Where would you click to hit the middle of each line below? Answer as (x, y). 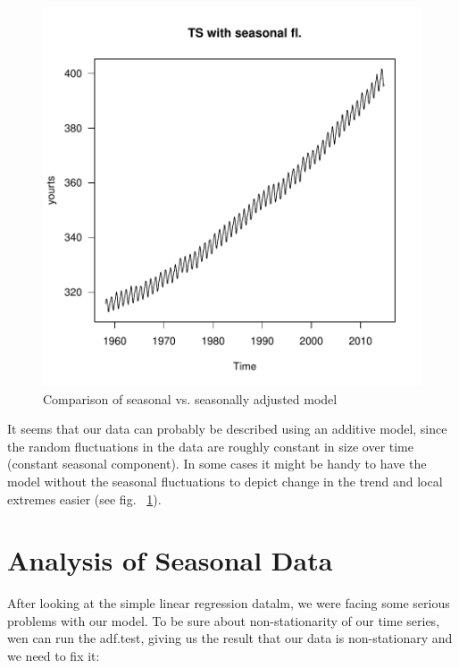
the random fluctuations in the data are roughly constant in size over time (210, 446)
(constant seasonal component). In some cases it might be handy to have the (217, 464)
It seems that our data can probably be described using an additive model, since (227, 429)
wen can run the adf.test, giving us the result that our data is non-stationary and (230, 638)
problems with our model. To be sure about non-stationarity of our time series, (224, 620)
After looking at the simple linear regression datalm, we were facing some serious (229, 603)
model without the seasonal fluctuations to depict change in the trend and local (225, 481)
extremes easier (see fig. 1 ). (84, 499)
